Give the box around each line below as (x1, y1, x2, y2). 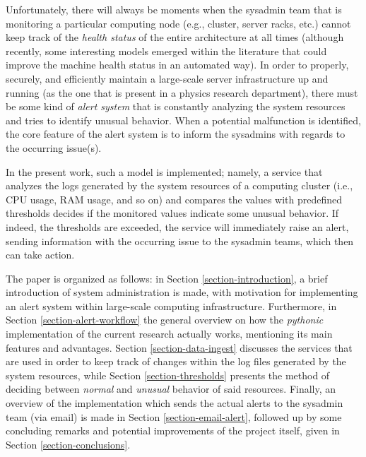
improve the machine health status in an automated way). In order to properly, (6, 57, 349, 72)
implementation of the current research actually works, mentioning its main (6, 326, 333, 341)
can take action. (6, 247, 75, 262)
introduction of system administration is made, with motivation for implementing (6, 285, 358, 299)
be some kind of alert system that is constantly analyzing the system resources (6, 99, 346, 114)
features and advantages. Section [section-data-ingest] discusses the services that (6, 340, 353, 355)
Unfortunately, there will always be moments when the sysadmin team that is (6, 2, 342, 16)
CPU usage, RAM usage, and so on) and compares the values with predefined (6, 191, 343, 206)
